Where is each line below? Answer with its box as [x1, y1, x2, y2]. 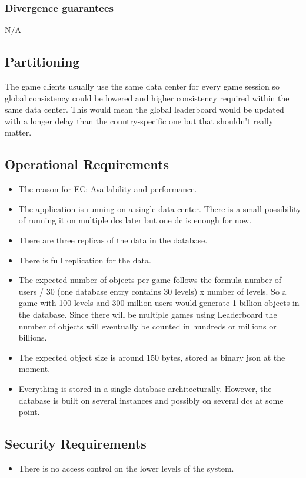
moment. [18, 362, 51, 375]
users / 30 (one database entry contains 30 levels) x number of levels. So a [18, 285, 287, 297]
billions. [18, 331, 47, 344]
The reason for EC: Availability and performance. [18, 183, 197, 195]
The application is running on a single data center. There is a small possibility [18, 202, 301, 215]
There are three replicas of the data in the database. [18, 233, 208, 246]
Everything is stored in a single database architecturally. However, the [18, 382, 272, 394]
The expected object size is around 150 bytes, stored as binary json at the [18, 351, 285, 363]
